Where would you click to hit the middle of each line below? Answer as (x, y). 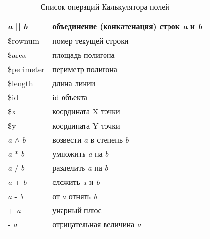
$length (21, 83)
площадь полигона (84, 55)
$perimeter (26, 69)
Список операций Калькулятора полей (105, 7)
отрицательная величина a (97, 224)
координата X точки (86, 111)
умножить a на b (81, 154)
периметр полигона (85, 69)
